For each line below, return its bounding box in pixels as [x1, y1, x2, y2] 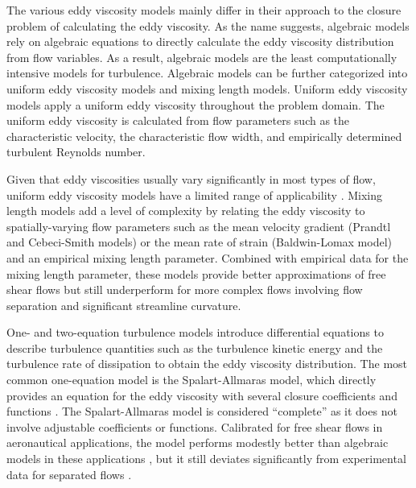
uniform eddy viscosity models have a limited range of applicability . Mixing [6, 186, 383, 203]
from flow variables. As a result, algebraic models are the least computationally [6, 48, 397, 65]
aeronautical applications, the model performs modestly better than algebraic [6, 434, 389, 451]
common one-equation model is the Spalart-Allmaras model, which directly [6, 371, 377, 388]
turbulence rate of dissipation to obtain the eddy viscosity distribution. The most [6, 355, 408, 372]
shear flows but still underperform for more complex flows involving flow [6, 281, 363, 298]
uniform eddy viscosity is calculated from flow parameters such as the [6, 112, 350, 129]
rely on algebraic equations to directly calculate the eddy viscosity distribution [6, 33, 394, 50]
